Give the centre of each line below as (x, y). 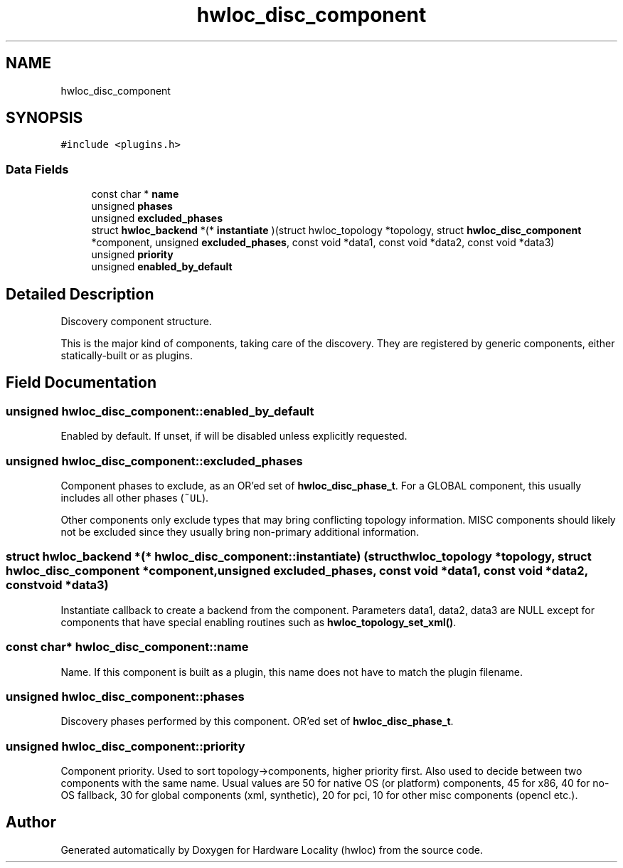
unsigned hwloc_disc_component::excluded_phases (154, 461)
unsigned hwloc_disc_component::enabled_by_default (160, 411)
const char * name (135, 194)
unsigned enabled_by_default (162, 267)
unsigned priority (132, 255)
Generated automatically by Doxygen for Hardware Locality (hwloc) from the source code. (272, 850)
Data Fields (37, 169)
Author (31, 822)
